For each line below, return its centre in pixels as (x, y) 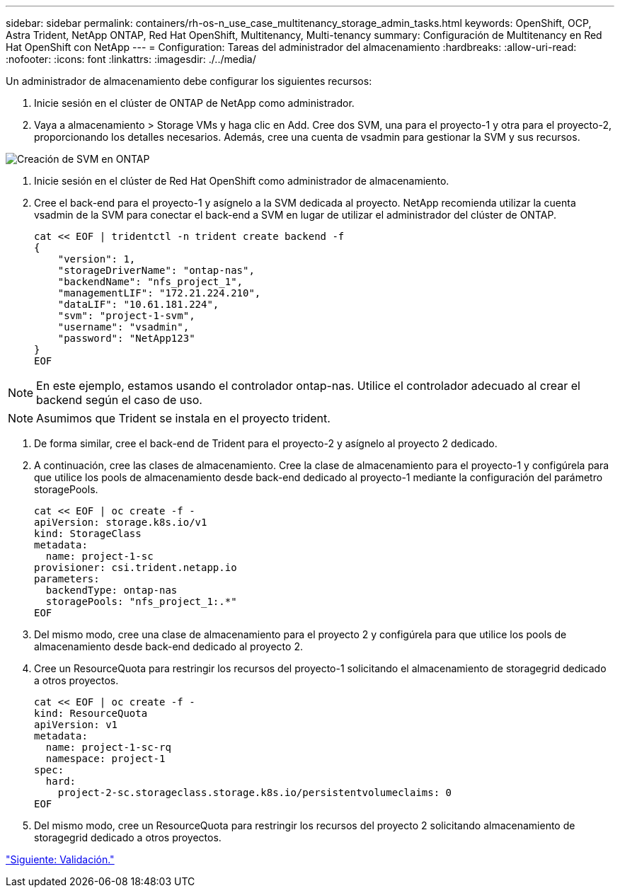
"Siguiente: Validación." (60, 859)
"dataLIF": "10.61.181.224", (138, 304)
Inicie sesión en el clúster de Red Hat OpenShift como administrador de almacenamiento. (242, 181)
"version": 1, (97, 259)
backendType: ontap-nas (111, 590)
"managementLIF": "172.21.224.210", (159, 293)
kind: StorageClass (88, 534)
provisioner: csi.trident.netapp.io (136, 568)
